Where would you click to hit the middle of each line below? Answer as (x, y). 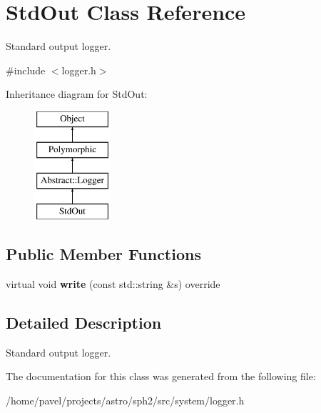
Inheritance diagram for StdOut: (77, 94)
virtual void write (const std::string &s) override (113, 283)
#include (26, 70)
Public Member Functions (103, 254)
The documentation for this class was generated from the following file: (161, 376)
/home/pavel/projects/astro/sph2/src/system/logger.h (125, 400)
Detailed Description (84, 322)
